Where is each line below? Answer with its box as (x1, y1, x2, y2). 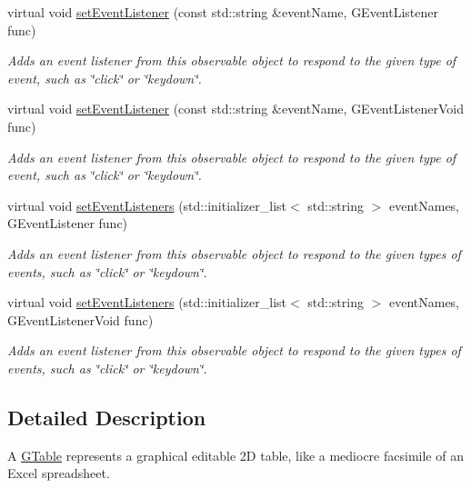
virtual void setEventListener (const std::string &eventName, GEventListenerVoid (7, 99, 465, 118)
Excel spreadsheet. (7, 463, 110, 483)
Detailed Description (7, 403, 206, 431)
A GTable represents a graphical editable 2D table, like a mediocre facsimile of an (7, 445, 464, 464)
